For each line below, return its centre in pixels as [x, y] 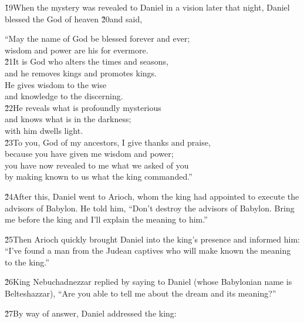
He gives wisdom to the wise [56, 84]
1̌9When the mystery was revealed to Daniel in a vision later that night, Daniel [147, 7]
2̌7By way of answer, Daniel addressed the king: [91, 313]
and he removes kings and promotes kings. [81, 73]
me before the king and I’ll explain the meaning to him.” [106, 219]
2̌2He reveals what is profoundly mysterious [83, 107]
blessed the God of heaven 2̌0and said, [74, 18]
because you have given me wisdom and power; [89, 154]
